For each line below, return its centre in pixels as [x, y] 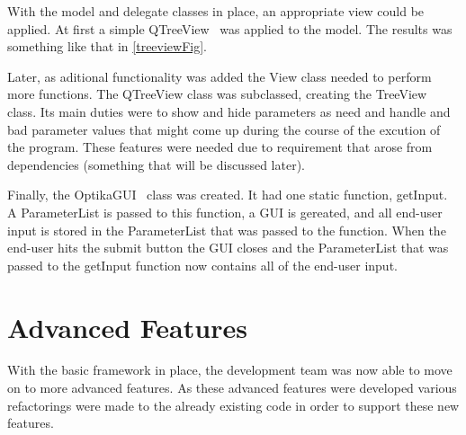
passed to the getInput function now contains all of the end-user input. [202, 265]
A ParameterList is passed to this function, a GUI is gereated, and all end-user [225, 212]
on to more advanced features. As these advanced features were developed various [232, 388]
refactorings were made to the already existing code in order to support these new [233, 405]
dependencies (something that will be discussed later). [156, 164]
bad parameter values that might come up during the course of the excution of [224, 129]
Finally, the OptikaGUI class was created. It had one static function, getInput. [228, 195]
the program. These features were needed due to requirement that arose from [220, 147]
